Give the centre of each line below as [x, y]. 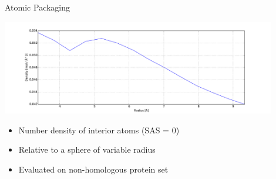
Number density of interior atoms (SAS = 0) [99, 130]
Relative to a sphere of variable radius [87, 149]
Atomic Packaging [38, 7]
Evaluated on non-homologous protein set [93, 169]
